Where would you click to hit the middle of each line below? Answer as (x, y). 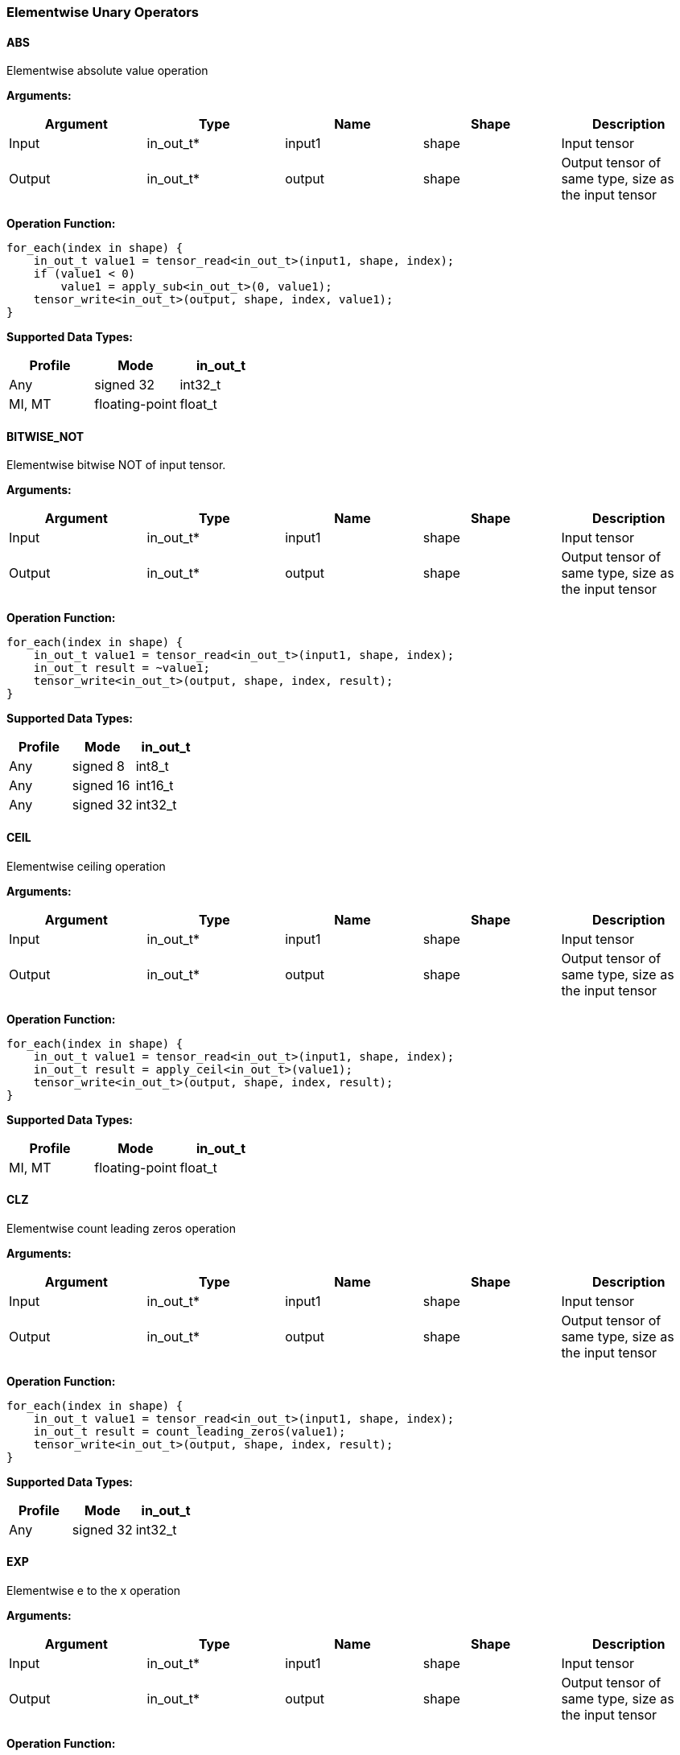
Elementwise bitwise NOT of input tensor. (116, 465)
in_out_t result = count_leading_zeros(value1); (190, 1431)
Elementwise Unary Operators (103, 12)
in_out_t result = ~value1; (122, 668)
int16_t (155, 786)
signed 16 (101, 786)
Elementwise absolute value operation (107, 71)
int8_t (152, 766)
